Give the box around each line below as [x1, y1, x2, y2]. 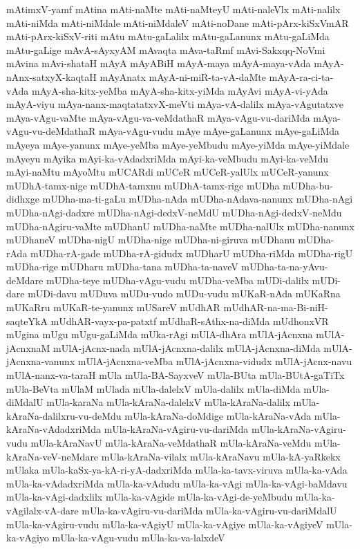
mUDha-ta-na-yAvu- [241, 259, 328, 274]
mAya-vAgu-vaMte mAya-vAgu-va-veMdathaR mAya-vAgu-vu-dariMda [6, 110, 310, 124]
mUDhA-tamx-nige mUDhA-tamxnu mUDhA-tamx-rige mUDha [6, 178, 280, 192]
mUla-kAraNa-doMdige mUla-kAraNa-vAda [124, 408, 312, 422]
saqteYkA [6, 313, 48, 328]
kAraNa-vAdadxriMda [6, 422, 102, 436]
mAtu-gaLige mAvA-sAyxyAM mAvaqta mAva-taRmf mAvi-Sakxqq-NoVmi [6, 42, 325, 57]
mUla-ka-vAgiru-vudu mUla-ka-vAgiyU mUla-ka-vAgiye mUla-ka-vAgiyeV [6, 517, 323, 531]
